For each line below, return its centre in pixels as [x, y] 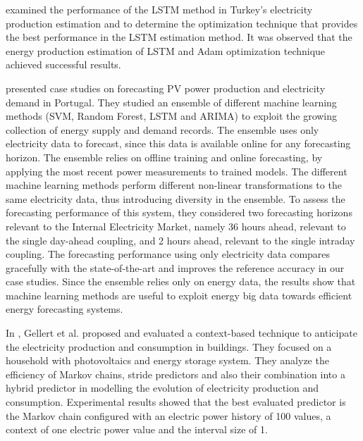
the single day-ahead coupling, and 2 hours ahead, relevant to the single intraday [180, 240]
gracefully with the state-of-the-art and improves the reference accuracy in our [175, 267]
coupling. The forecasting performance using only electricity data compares [168, 254]
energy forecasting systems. [64, 309]
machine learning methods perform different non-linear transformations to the [174, 185]
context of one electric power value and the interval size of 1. [137, 429]
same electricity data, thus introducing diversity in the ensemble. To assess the [176, 198]
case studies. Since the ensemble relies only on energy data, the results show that [181, 281]
